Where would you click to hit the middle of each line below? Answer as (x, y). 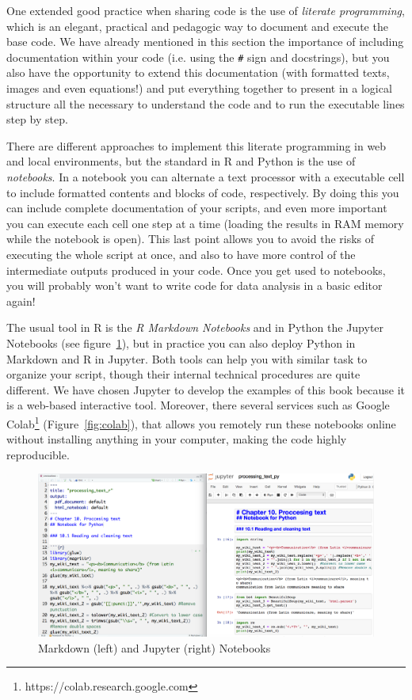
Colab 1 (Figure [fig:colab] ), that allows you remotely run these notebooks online (201, 422)
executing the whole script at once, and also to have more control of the (181, 254)
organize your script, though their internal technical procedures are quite (183, 374)
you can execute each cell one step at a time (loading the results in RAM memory (205, 223)
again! (21, 301)
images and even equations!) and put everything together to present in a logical (199, 88)
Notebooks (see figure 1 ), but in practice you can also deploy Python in (181, 342)
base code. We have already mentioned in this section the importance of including (205, 42)
